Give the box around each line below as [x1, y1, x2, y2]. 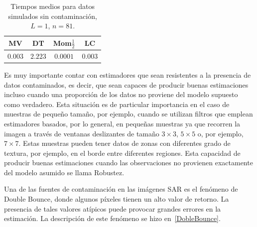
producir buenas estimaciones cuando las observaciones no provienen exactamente [4, 157, 253, 168]
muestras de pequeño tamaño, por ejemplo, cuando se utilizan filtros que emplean [4, 109, 253, 119]
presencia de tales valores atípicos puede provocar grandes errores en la [4, 203, 221, 214]
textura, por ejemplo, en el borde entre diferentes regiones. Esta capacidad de [4, 147, 241, 158]
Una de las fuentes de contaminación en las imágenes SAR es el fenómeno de [4, 184, 238, 194]
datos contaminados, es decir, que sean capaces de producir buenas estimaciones [4, 79, 249, 90]
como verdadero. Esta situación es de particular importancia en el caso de [4, 99, 230, 109]
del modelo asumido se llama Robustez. [4, 167, 125, 177]
